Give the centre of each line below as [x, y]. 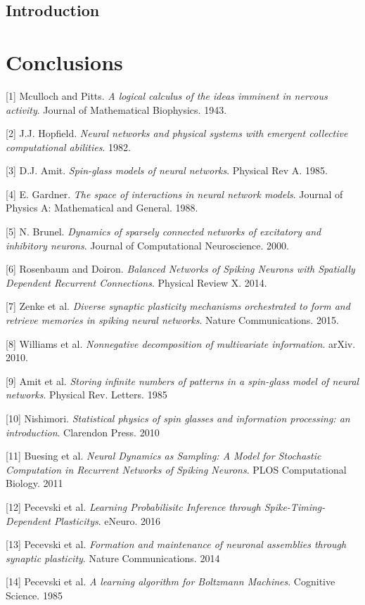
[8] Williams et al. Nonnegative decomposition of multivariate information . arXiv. [181, 343]
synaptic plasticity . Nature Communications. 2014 [113, 558]
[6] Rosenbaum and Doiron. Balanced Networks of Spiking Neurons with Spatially [180, 269]
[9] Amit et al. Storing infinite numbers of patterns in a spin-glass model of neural [182, 380]
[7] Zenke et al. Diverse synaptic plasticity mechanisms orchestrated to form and [178, 306]
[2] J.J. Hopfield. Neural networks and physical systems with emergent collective [177, 133]
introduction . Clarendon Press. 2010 [83, 432]
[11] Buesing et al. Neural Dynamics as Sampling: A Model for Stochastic [164, 456]
